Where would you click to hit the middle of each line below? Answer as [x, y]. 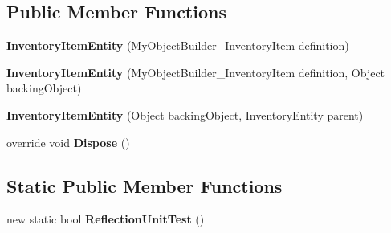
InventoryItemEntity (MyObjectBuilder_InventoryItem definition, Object [196, 72]
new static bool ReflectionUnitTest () [106, 219]
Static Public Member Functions [145, 185]
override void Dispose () [68, 142]
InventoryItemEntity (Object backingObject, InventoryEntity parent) [185, 114]
